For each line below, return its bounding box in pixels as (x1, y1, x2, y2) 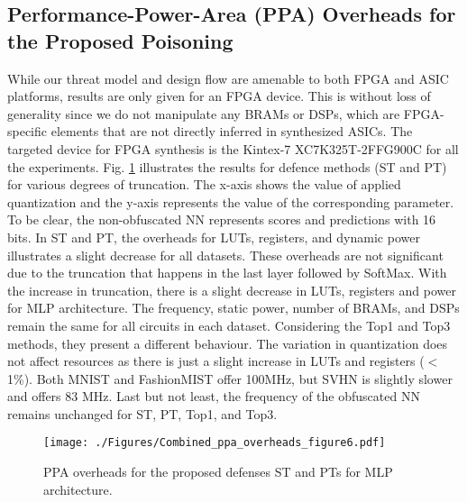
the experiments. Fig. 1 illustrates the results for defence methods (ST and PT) (7, 157, 447, 176)
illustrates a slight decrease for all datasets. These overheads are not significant (7, 245, 444, 264)
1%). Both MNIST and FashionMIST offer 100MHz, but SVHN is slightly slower (7, 369, 453, 388)
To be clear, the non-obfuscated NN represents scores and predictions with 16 (7, 210, 436, 229)
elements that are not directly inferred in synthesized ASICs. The (50, 122, 413, 141)
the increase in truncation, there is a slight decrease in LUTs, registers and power (7, 280, 456, 299)
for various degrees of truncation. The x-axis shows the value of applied (7, 175, 401, 194)
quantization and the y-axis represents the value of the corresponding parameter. (7, 192, 454, 211)
